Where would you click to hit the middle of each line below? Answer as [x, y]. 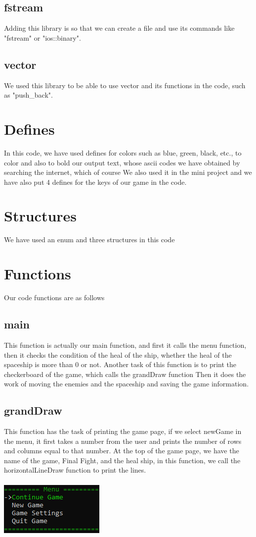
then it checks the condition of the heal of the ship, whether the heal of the [118, 354]
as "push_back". [28, 95]
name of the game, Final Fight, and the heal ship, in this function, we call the [122, 460]
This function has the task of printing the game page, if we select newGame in [123, 431]
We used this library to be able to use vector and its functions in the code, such [125, 85]
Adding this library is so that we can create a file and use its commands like [119, 28]
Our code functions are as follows [54, 297]
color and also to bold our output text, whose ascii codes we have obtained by [122, 162]
